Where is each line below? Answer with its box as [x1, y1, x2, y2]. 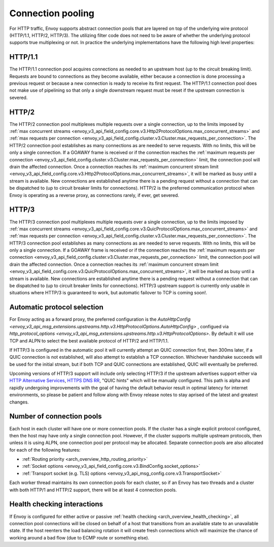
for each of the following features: [9, 447, 81, 453]
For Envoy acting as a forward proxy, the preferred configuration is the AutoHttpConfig [9, 316, 191, 322]
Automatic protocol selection [9, 303, 104, 312]
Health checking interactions [9, 500, 104, 508]
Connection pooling [9, 8, 95, 19]
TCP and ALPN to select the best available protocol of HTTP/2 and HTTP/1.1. [9, 337, 169, 344]
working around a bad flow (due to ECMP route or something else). [9, 534, 150, 540]
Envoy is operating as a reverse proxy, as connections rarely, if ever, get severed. [9, 192, 180, 198]
